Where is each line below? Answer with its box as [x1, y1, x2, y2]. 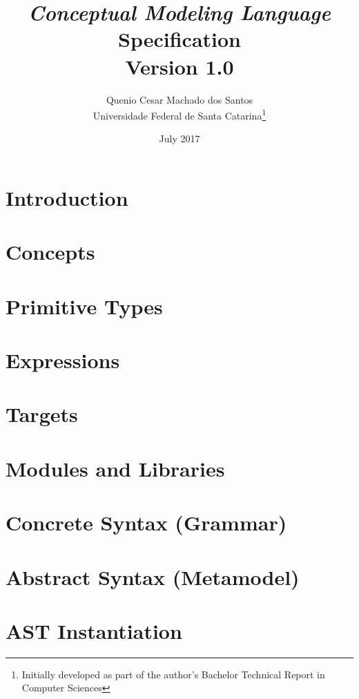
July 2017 [159, 131, 200, 146]
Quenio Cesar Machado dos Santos [106, 92, 253, 106]
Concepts [6, 238, 95, 266]
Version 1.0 [125, 52, 234, 80]
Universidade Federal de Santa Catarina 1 [93, 106, 266, 122]
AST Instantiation [6, 616, 182, 644]
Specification [118, 25, 241, 53]
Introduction [6, 183, 128, 211]
